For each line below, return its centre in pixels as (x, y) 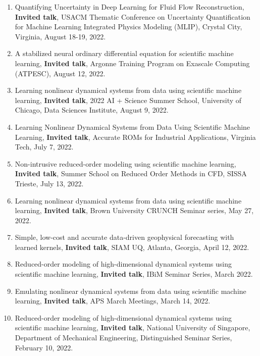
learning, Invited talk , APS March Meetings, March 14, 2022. (113, 301)
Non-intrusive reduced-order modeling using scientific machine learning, (125, 163)
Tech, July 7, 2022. (44, 147)
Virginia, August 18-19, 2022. (60, 36)
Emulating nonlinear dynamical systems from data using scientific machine (131, 291)
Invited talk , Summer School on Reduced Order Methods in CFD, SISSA (131, 173)
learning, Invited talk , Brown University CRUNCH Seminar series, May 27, (134, 210)
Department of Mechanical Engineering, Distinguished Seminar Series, (123, 338)
